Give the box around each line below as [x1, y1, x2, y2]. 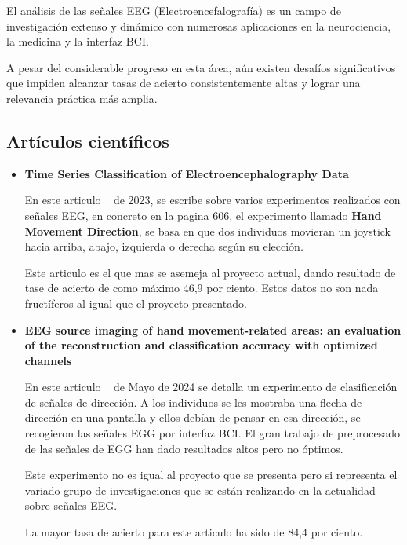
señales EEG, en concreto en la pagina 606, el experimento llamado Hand [24, 207, 382, 223]
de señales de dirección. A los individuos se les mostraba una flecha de [24, 393, 362, 410]
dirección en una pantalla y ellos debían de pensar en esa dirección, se [24, 409, 361, 426]
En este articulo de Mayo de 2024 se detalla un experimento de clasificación [24, 379, 398, 395]
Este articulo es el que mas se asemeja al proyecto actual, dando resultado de [24, 264, 396, 280]
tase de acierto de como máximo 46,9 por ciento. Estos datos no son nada [24, 280, 379, 296]
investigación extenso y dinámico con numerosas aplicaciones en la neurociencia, [6, 17, 391, 34]
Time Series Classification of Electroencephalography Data [24, 165, 349, 181]
